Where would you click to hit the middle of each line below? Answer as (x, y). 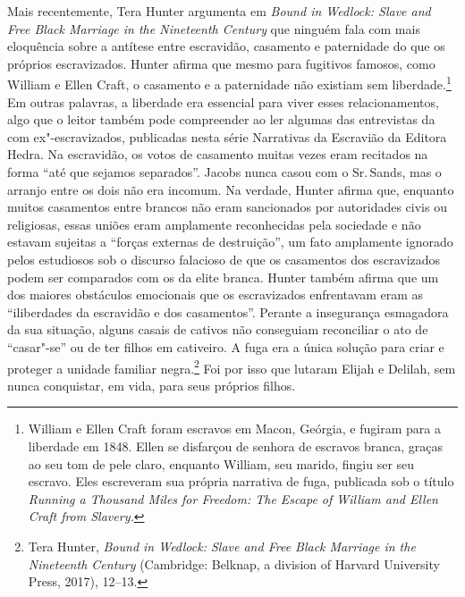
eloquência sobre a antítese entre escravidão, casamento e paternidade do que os (226, 46)
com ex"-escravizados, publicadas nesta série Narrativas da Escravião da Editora (227, 136)
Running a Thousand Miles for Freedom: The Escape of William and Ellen (233, 498)
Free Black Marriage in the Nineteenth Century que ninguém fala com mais (214, 28)
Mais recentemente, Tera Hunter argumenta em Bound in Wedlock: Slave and (219, 11)
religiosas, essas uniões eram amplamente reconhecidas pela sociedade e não (214, 224)
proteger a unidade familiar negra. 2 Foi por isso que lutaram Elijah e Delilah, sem (232, 366)
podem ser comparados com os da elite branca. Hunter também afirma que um (223, 277)
